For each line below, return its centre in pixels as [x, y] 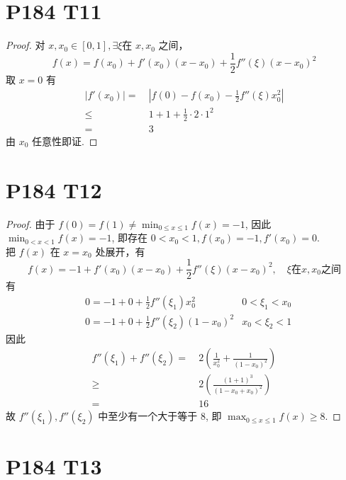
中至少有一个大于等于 [148, 416]
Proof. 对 [26, 45]
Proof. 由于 [30, 223]
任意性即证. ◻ [65, 141]
